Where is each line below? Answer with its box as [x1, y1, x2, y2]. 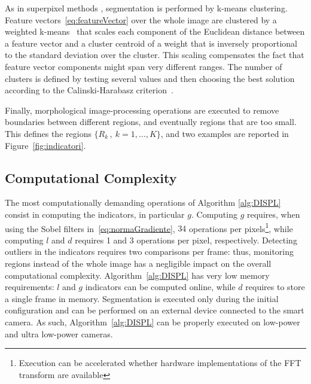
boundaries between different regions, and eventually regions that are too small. [5, 115, 297, 128]
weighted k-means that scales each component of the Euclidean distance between [5, 25, 305, 38]
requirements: [5, 281, 54, 293]
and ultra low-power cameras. [5, 327, 113, 340]
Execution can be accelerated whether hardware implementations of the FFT [19, 356, 301, 369]
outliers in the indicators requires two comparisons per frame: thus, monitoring [5, 245, 294, 258]
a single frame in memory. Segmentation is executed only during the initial [5, 292, 279, 304]
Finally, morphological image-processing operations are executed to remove [5, 103, 279, 116]
